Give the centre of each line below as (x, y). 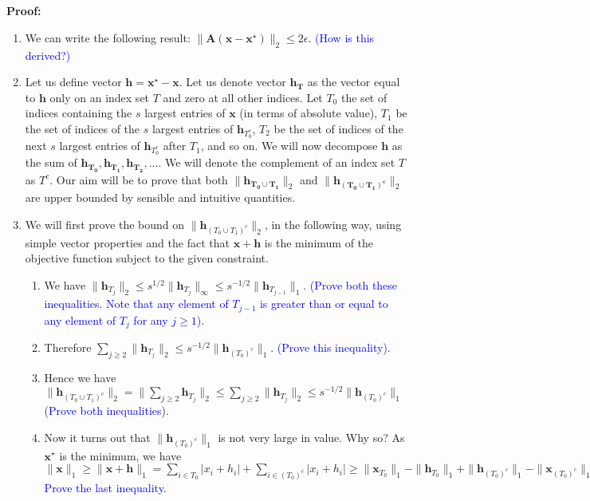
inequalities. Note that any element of (136, 304)
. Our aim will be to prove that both (139, 179)
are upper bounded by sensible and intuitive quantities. (160, 197)
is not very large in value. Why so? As (311, 437)
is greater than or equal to (324, 304)
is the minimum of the (319, 242)
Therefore (68, 347)
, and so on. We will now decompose (289, 146)
